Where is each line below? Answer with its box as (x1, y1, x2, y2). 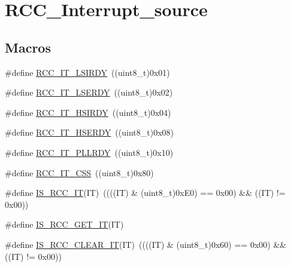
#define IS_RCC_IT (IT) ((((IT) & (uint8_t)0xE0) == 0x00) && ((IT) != (5, 186, 286, 199)
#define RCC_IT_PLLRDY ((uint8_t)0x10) (5, 146, 174, 158)
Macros (5, 38, 51, 56)
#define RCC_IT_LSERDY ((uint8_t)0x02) (5, 86, 173, 99)
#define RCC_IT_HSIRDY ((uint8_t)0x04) (5, 106, 171, 118)
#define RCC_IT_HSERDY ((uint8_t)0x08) (5, 126, 174, 139)
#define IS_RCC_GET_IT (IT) (5, 218, 124, 231)
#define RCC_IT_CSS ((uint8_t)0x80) (5, 166, 154, 179)
